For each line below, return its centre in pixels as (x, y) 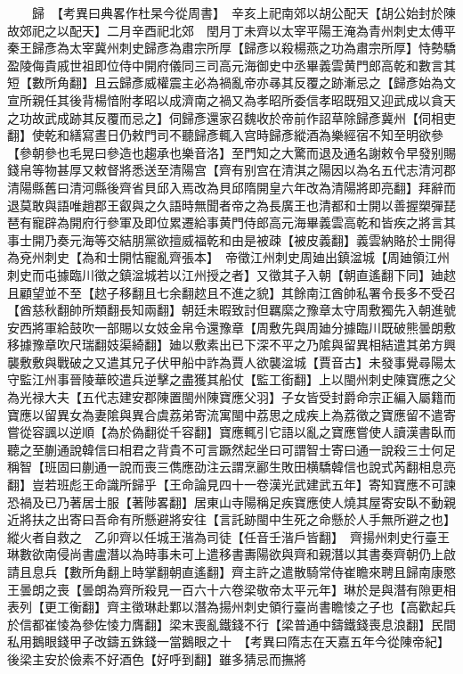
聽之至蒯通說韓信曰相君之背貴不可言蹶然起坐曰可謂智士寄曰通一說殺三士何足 (231, 449)
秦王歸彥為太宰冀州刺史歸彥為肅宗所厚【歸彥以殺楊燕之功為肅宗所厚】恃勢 (225, 48)
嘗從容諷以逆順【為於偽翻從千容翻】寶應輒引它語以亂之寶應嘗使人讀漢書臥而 (231, 432)
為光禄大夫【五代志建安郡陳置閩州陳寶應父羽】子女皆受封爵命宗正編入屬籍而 (231, 397)
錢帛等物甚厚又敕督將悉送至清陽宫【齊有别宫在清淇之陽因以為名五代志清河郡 (231, 170)
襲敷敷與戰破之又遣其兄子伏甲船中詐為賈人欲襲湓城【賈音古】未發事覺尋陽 (225, 362)
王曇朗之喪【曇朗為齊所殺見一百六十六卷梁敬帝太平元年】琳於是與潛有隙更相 (231, 589)
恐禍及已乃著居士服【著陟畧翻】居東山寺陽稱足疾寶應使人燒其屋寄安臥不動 (225, 501)
